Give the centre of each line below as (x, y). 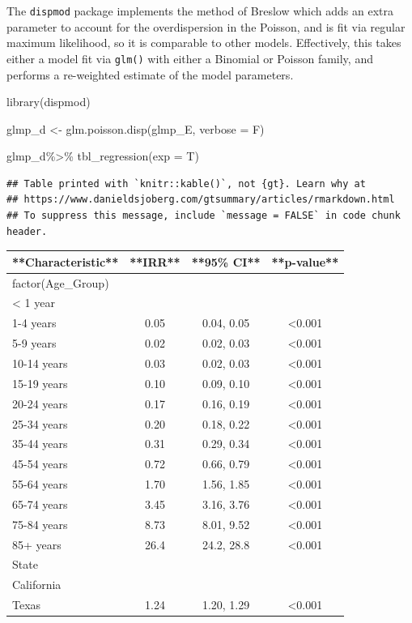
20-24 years (40, 403)
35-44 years (40, 444)
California (37, 585)
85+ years (37, 544)
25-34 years (40, 423)
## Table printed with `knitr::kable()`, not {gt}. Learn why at (186, 183)
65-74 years (40, 504)
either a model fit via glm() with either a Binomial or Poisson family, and (190, 58)
